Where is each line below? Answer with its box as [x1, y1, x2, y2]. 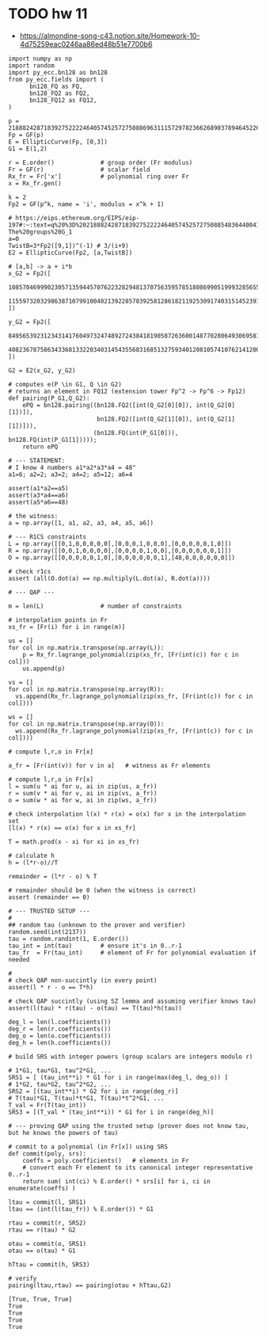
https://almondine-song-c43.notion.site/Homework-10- [19, 31, 200, 40]
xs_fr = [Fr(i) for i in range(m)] [8, 623, 126, 630]
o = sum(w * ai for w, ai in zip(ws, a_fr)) [8, 796, 158, 804]
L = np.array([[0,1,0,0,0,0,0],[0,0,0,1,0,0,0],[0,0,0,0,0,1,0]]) [8, 539, 232, 547]
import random [8, 61, 55, 70]
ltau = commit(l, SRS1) [8, 1198, 87, 1206]
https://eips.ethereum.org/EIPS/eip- [15, 214, 140, 222]
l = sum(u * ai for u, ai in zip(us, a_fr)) [8, 782, 158, 790]
